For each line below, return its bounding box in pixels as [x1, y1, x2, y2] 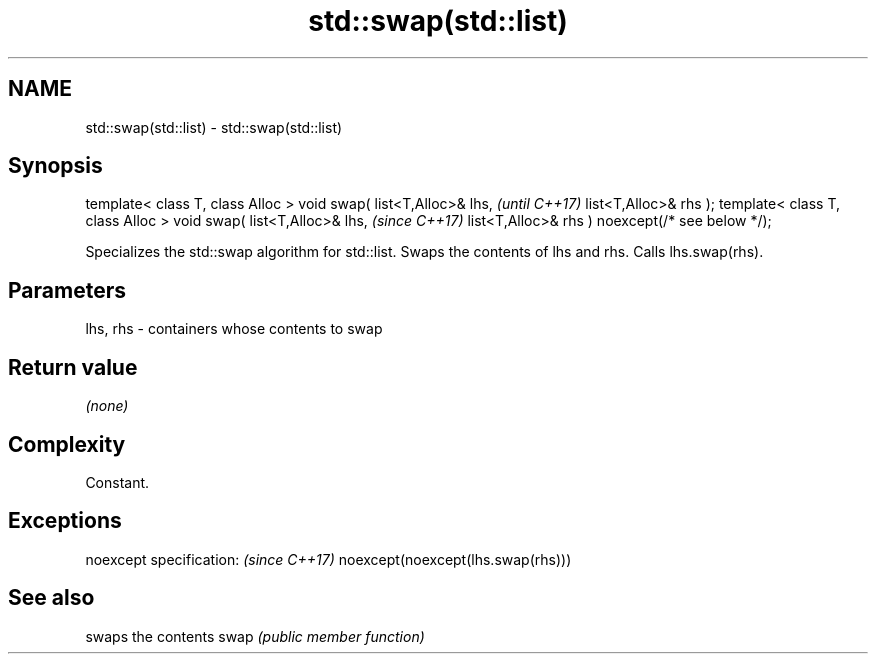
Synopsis [8, 153, 103, 179]
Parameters [8, 277, 126, 303]
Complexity [8, 431, 126, 457]
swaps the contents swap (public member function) [85, 627, 425, 645]
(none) [85, 397, 129, 415]
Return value [8, 354, 138, 380]
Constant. [85, 473, 150, 491]
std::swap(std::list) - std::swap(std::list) [85, 118, 343, 136]
